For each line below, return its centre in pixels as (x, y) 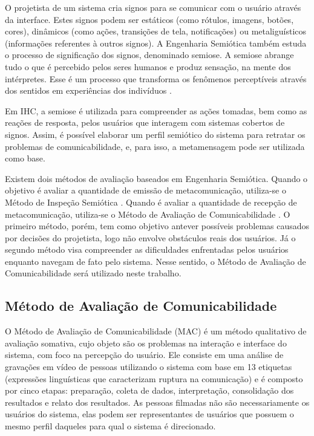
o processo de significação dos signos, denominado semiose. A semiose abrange (149, 55)
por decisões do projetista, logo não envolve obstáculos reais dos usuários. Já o (150, 237)
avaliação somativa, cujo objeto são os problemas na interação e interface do (146, 343)
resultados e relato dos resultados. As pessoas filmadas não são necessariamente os (157, 402)
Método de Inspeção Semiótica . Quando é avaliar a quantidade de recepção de (151, 202)
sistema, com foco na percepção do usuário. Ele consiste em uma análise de (144, 355)
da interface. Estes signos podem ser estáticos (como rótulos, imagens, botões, (149, 19)
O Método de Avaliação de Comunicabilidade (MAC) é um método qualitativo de (156, 331)
